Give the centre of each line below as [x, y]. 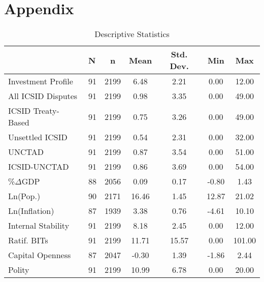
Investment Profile [41, 81]
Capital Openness [40, 255]
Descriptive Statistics [132, 34]
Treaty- [46, 111]
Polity [19, 270]
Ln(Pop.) [24, 196]
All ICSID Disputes [43, 96]
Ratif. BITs [28, 240]
